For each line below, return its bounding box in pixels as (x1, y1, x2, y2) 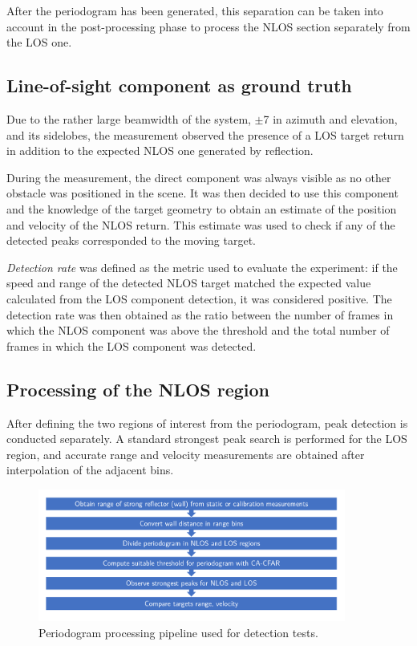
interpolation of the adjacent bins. (6, 461, 174, 478)
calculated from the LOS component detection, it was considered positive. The (6, 290, 392, 307)
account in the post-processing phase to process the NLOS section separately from (6, 18, 411, 35)
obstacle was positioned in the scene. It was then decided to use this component (6, 185, 399, 201)
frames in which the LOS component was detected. (6, 337, 257, 354)
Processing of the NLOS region (6, 376, 270, 401)
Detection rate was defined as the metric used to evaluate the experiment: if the (6, 258, 398, 275)
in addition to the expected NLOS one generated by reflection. (6, 142, 314, 159)
